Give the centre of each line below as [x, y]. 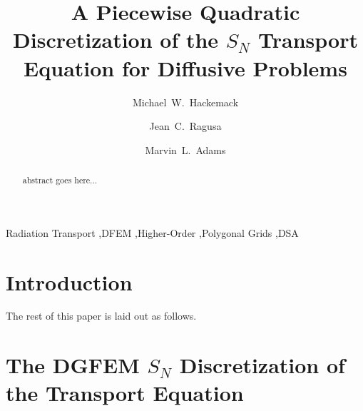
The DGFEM [73, 365]
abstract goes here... [60, 180]
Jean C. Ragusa [185, 126]
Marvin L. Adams [185, 149]
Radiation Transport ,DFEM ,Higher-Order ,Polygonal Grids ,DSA [152, 232]
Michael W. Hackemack [185, 102]
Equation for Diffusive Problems [185, 67]
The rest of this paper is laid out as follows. [101, 316]
